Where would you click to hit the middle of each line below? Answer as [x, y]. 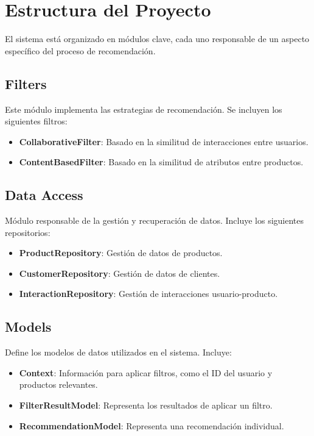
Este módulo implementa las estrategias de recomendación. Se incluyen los [144, 109]
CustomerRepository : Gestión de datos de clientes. [120, 273]
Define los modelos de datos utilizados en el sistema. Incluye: [118, 352]
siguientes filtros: [36, 121]
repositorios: [28, 232]
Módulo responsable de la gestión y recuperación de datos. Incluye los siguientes [155, 220]
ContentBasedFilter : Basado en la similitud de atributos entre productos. [161, 162]
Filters [26, 83]
